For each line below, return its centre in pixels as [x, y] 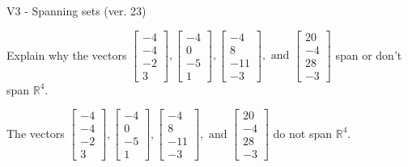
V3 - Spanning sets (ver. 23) [76, 10]
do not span [303, 133]
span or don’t [369, 54]
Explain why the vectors [67, 54]
